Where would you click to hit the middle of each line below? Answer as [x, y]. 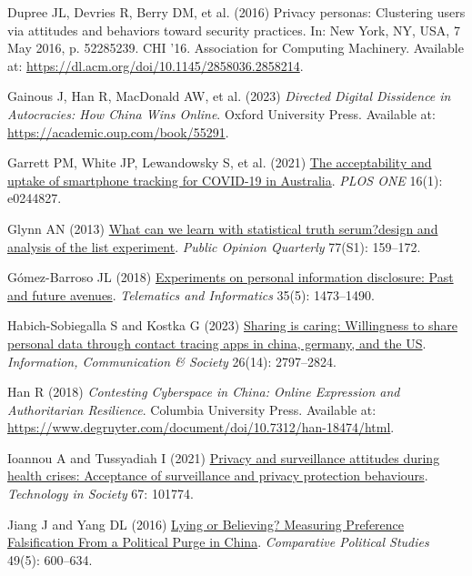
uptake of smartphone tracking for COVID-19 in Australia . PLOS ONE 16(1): [225, 180]
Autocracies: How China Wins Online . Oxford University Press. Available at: [221, 113]
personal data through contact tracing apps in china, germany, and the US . [217, 343]
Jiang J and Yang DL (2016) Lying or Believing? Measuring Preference [206, 524]
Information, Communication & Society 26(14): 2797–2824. [172, 361]
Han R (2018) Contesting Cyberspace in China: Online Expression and [204, 392]
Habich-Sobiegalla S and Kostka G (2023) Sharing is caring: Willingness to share [232, 325]
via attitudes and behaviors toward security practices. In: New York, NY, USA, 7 [234, 30]
